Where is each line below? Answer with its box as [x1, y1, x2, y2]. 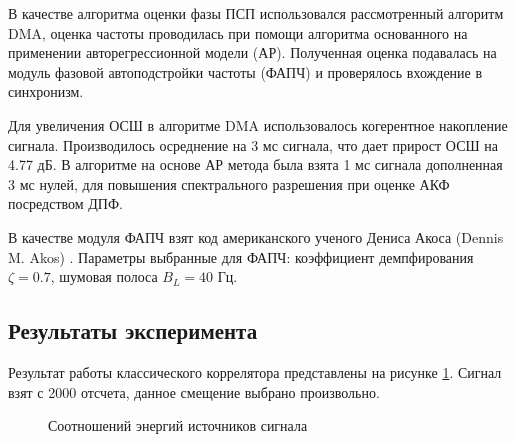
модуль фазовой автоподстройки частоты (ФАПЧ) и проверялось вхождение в [8, 61, 483, 82]
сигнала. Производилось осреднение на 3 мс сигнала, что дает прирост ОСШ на [8, 134, 498, 155]
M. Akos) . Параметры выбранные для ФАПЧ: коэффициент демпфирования [8, 246, 474, 267]
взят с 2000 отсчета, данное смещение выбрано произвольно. [8, 381, 380, 402]
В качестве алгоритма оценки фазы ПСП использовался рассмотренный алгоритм [8, 3, 504, 23]
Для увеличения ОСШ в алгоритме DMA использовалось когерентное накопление [8, 114, 508, 135]
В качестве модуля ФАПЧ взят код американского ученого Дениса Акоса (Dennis [8, 226, 504, 247]
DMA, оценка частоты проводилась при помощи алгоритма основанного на [8, 22, 468, 43]
